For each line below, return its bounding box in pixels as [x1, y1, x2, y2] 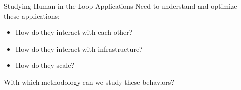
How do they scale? [15, 60, 75, 70]
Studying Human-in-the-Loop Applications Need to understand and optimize [4, 1, 237, 11]
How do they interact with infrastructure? [15, 43, 143, 54]
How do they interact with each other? [15, 27, 133, 37]
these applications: [4, 10, 60, 21]
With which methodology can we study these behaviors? [4, 76, 174, 87]
